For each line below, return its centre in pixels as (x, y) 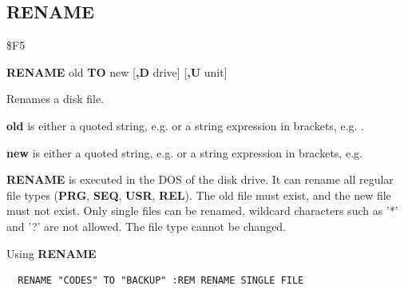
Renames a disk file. (55, 99)
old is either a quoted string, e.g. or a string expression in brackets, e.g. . (185, 125)
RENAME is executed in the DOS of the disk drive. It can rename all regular (200, 179)
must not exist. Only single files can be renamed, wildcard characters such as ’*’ (202, 211)
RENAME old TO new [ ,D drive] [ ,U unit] (117, 72)
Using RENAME (51, 253)
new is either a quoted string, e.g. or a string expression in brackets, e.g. (184, 152)
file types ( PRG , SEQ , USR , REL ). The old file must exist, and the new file (199, 195)
